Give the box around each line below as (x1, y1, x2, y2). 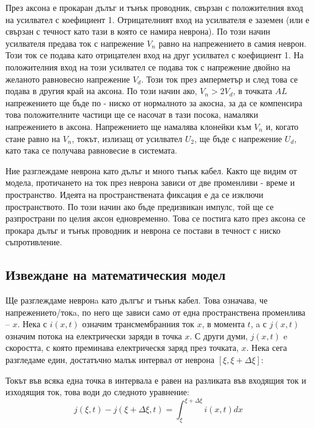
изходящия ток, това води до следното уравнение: (5, 386, 189, 398)
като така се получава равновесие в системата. (5, 144, 177, 157)
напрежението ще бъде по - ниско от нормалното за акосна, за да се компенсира (5, 96, 302, 109)
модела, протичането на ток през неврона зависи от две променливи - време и (5, 176, 295, 189)
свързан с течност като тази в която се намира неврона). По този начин (5, 25, 270, 38)
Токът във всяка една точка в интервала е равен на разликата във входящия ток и (5, 373, 307, 386)
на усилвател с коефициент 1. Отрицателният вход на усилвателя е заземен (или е (5, 13, 310, 25)
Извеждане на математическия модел (5, 265, 226, 284)
